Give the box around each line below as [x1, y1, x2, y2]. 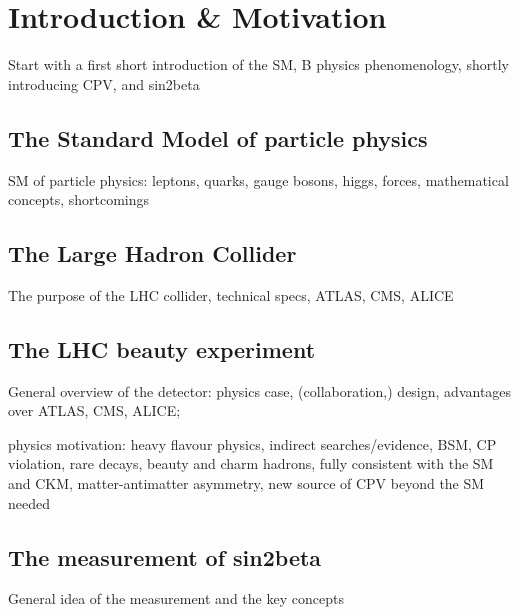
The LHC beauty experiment [8, 333, 316, 364]
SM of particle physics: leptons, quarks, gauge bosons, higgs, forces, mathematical [8, 169, 509, 190]
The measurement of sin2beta [8, 541, 322, 572]
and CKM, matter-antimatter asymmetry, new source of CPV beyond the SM [8, 473, 485, 494]
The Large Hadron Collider [8, 238, 297, 269]
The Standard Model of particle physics [8, 122, 428, 153]
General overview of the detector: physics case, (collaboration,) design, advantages [8, 380, 512, 401]
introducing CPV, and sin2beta [8, 73, 200, 94]
